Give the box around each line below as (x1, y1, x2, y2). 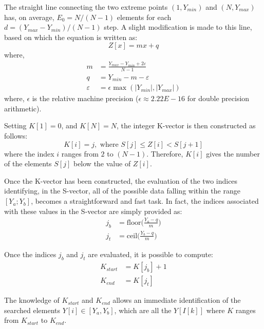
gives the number (206, 148, 260, 159)
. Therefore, (146, 148, 183, 159)
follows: (4, 130, 28, 141)
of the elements (4, 158, 52, 169)
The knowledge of (4, 295, 60, 305)
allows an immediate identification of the (112, 295, 241, 305)
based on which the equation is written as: (4, 31, 138, 42)
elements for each (117, 11, 172, 22)
